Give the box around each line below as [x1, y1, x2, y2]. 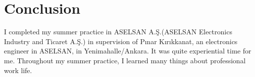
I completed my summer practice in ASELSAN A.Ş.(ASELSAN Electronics [4, 26, 232, 37]
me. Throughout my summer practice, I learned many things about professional [4, 55, 246, 65]
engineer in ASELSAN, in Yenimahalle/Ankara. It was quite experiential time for [4, 46, 252, 56]
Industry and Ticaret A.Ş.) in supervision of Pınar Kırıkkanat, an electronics [4, 36, 238, 46]
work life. [4, 65, 32, 75]
